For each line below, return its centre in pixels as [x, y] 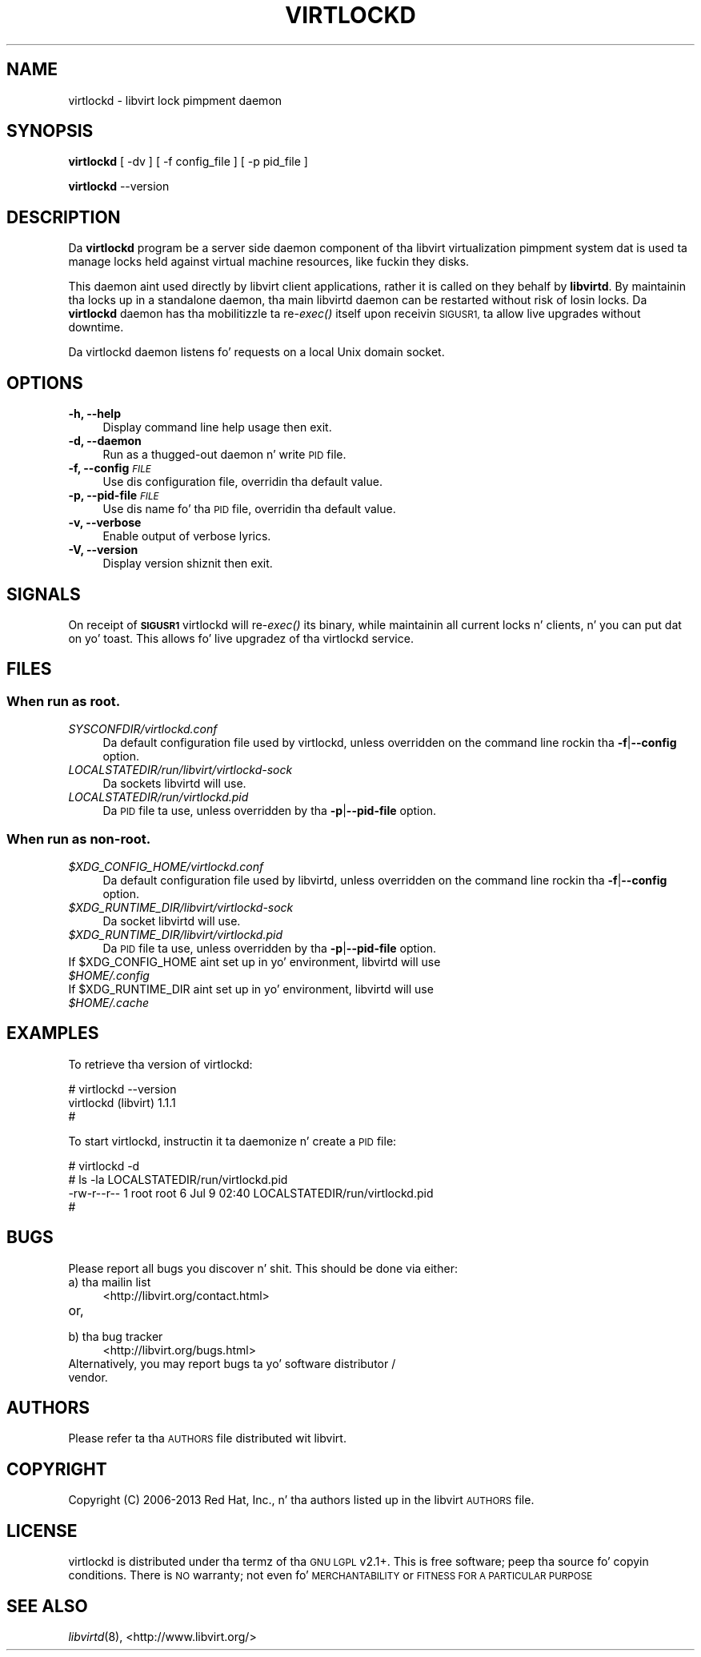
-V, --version [103, 550]
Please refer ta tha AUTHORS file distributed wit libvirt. [207, 1438]
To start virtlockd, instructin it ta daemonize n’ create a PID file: [232, 1141]
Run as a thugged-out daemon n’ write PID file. [224, 455]
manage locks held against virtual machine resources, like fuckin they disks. [269, 262]
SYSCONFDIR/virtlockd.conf [143, 729]
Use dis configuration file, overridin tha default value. [242, 482]
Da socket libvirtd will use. [172, 921]
